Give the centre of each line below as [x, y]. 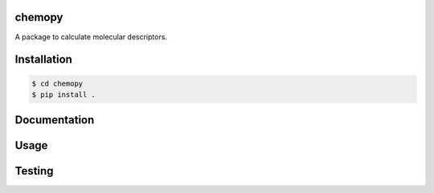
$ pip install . [64, 94]
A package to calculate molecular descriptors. [91, 37]
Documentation [55, 120]
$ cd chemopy [57, 83]
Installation [43, 60]
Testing [34, 171]
